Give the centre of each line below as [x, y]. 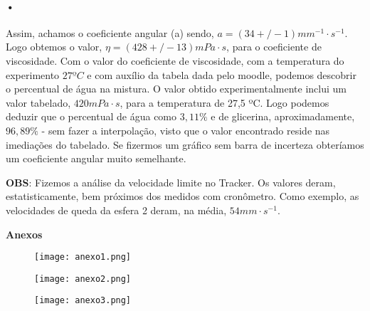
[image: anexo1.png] [83, 257]
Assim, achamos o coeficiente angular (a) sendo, [110, 32]
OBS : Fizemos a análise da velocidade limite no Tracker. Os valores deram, [171, 182]
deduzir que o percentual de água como [91, 116]
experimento [33, 74]
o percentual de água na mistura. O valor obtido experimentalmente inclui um [176, 89]
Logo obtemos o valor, [54, 47]
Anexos [24, 234]
